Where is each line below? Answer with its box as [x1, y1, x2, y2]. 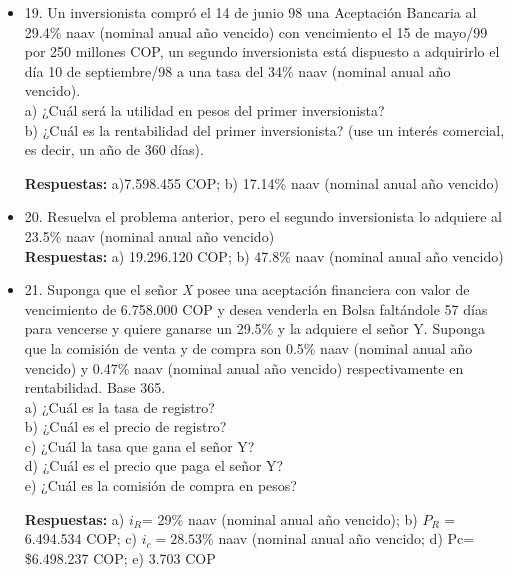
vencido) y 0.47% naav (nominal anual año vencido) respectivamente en [24, 357, 464, 378]
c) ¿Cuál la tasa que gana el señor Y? [24, 435, 255, 456]
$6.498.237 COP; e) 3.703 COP [24, 547, 216, 568]
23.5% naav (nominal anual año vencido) [24, 225, 275, 246]
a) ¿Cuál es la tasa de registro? [24, 396, 215, 417]
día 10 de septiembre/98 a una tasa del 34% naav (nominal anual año [24, 60, 451, 81]
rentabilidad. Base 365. [24, 377, 166, 398]
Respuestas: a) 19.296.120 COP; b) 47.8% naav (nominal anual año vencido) [24, 245, 504, 266]
